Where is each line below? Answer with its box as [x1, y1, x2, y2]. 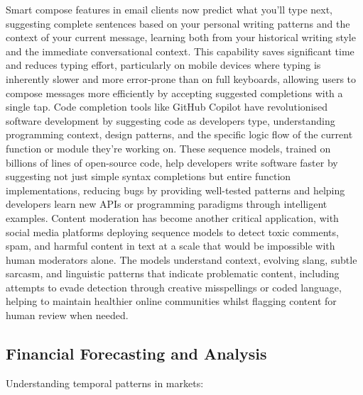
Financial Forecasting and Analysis [6, 343, 267, 365]
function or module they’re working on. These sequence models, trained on [6, 140, 331, 155]
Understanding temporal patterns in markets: [6, 375, 204, 390]
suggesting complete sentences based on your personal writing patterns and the [6, 16, 350, 30]
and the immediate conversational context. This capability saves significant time [6, 43, 354, 58]
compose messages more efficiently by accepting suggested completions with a [6, 85, 343, 100]
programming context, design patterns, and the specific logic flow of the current [6, 127, 353, 142]
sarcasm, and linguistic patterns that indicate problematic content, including [6, 266, 340, 281]
